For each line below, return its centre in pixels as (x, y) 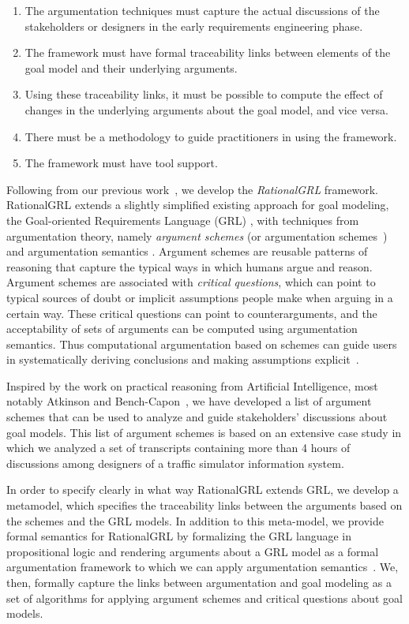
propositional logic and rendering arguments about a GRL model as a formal (193, 551)
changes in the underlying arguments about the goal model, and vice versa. (206, 109)
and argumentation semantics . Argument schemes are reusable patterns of (187, 251)
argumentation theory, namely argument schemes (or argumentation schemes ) (197, 235)
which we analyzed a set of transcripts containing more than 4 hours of (178, 448)
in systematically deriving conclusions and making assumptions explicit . (183, 359)
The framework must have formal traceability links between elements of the (208, 52)
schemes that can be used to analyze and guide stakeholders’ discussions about (197, 417)
